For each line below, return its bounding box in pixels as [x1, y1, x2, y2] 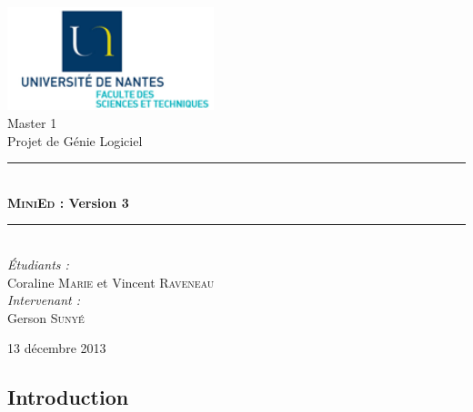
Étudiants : [7, 254, 69, 273]
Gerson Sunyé [7, 308, 85, 327]
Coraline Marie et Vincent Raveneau [7, 272, 215, 291]
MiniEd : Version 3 [7, 192, 129, 211]
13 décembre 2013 [7, 338, 106, 358]
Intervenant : [7, 290, 80, 309]
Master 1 [7, 113, 57, 132]
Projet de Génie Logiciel [7, 131, 143, 150]
